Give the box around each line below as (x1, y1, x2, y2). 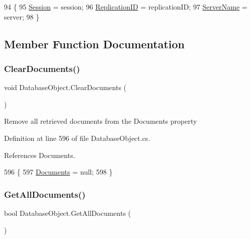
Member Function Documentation (4, 36, 185, 51)
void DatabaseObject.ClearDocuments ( (4, 82, 127, 93)
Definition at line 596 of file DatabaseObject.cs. (4, 132, 150, 143)
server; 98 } (4, 11, 40, 22)
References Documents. (4, 149, 75, 160)
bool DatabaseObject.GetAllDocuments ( (4, 207, 131, 218)
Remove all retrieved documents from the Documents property (4, 116, 197, 126)
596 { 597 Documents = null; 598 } (4, 167, 113, 177)
